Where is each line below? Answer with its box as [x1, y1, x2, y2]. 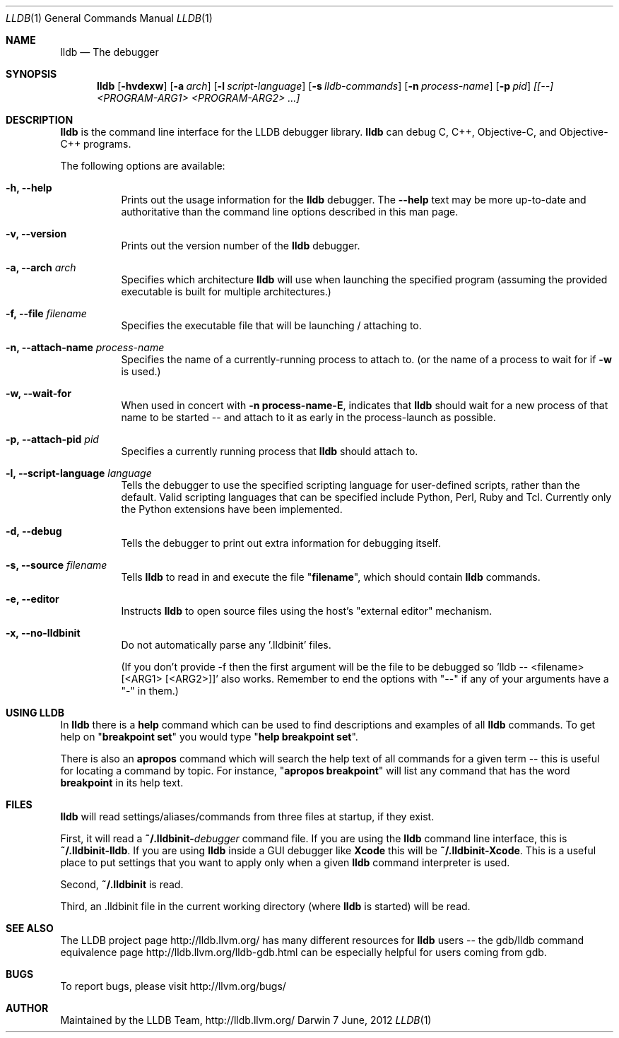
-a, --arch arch [6, 261, 76, 273]
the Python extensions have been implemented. [121, 503, 343, 515]
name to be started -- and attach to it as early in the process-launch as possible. [121, 411, 496, 423]
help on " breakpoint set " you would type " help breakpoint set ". [60, 731, 358, 743]
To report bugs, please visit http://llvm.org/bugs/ [60, 980, 286, 992]
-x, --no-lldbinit [6, 627, 81, 639]
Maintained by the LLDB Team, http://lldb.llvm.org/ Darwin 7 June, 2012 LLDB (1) [60, 1014, 432, 1026]
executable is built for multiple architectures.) [121, 285, 331, 297]
